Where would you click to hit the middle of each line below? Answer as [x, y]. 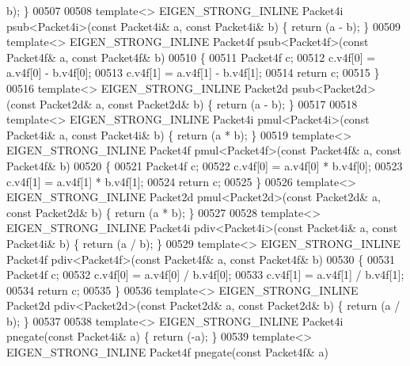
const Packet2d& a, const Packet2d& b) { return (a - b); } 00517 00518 [184, 103]
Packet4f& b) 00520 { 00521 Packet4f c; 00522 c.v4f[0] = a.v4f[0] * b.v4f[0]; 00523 [205, 165]
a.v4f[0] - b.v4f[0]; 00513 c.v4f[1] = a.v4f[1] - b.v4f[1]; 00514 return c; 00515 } [193, 72]
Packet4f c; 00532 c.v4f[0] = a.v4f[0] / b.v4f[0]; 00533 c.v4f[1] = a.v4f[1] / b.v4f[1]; [205, 274]
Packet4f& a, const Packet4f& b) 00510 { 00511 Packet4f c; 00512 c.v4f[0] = [191, 57]
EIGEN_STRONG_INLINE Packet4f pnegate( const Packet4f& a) [167, 352]
